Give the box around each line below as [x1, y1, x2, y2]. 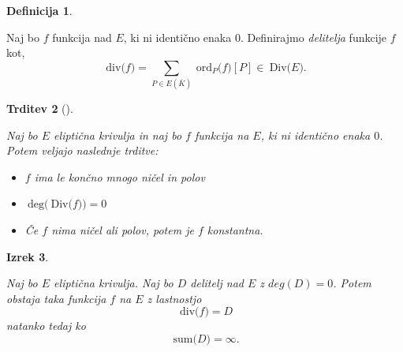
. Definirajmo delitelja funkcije [240, 28, 387, 45]
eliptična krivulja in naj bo [54, 126, 182, 143]
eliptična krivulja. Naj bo [54, 275, 174, 291]
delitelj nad [190, 275, 244, 291]
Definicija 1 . [6, 2, 73, 18]
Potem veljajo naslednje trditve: [6, 142, 159, 159]
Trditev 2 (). [6, 100, 73, 117]
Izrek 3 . [6, 248, 49, 264]
